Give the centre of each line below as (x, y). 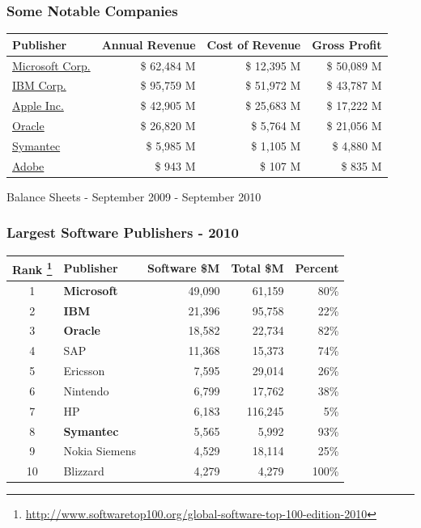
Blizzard (84, 471)
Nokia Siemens (100, 451)
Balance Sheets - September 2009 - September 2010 (134, 196)
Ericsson (84, 371)
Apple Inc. (38, 106)
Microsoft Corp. (51, 65)
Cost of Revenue (254, 44)
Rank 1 (32, 268)
